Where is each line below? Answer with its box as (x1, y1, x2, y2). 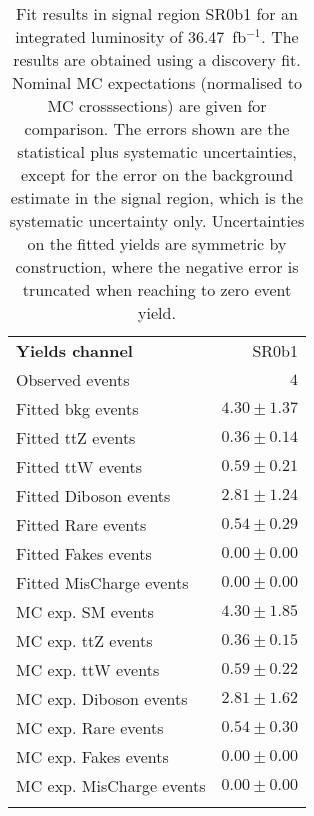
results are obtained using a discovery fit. (13, 48, 301, 71)
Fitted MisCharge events (16, 571, 189, 594)
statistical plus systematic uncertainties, (17, 140, 297, 163)
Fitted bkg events (16, 397, 139, 420)
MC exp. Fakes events (16, 745, 169, 768)
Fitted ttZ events (16, 426, 136, 449)
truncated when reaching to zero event (22, 278, 292, 301)
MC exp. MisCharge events (16, 774, 206, 797)
